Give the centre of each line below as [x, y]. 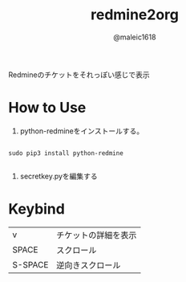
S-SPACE [30, 264]
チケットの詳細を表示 [96, 235]
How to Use [47, 108]
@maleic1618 [135, 37]
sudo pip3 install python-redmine [66, 153]
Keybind [37, 209]
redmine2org [135, 15]
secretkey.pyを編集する [59, 176]
